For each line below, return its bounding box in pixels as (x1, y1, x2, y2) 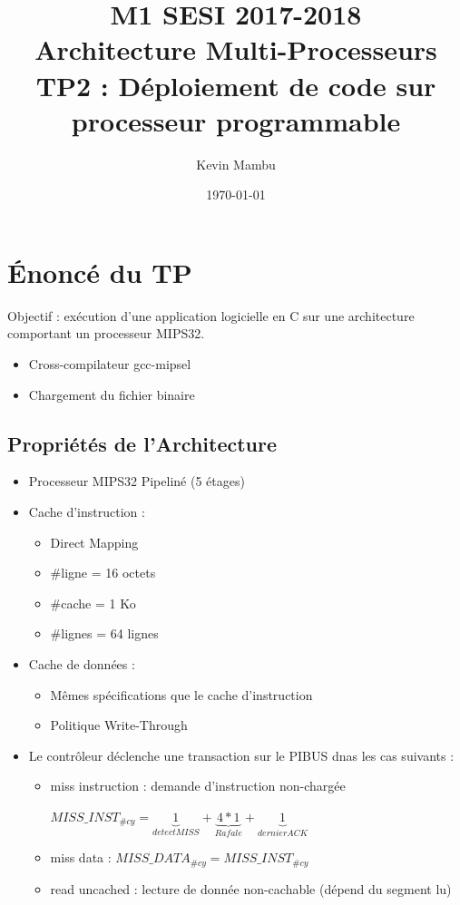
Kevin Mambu (196, 154, 276, 173)
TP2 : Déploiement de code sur (35, 66, 436, 103)
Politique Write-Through (50, 715, 188, 735)
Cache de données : (28, 654, 135, 673)
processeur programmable (71, 102, 401, 139)
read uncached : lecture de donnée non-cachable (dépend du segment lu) (50, 879, 452, 898)
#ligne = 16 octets (50, 563, 156, 582)
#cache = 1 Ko (50, 593, 136, 612)
